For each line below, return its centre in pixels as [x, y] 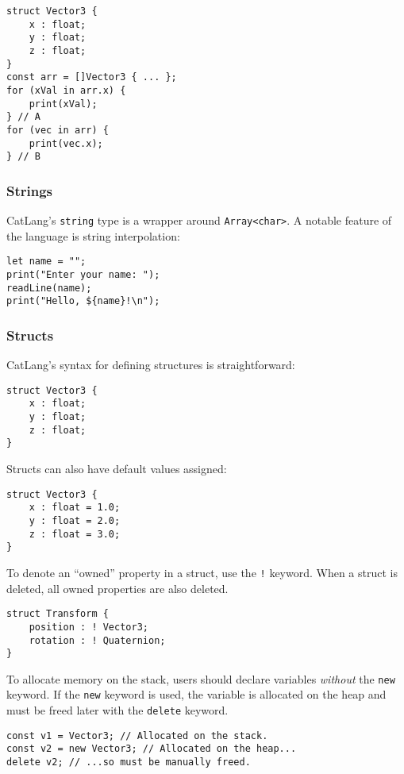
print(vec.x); [66, 143]
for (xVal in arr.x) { [66, 90]
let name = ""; [46, 262]
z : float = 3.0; [75, 534]
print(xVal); [63, 104]
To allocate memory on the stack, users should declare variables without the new [201, 678]
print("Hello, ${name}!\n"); [83, 301]
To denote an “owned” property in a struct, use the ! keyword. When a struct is [202, 572]
